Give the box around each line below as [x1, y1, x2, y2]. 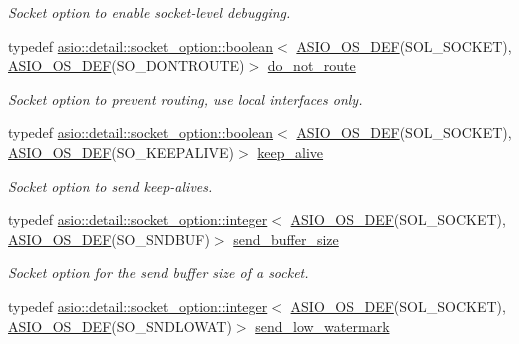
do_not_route [267, 55, 356, 76]
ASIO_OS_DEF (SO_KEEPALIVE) [8, 141, 235, 162]
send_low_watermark [255, 315, 390, 336]
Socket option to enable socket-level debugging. [8, 2, 291, 22]
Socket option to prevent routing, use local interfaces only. [8, 88, 363, 109]
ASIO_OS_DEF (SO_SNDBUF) [8, 228, 210, 249]
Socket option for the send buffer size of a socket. [8, 262, 309, 283]
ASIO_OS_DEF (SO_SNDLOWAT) [8, 315, 232, 336]
